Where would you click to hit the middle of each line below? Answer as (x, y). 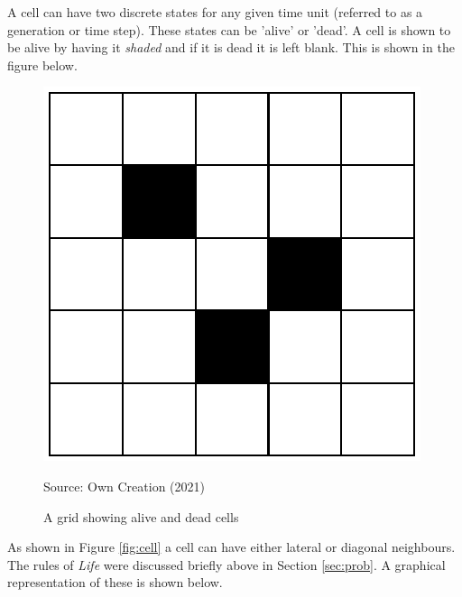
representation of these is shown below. (115, 582)
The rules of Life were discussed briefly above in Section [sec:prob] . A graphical (226, 564)
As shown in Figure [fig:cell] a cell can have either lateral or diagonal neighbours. (231, 547)
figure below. (42, 64)
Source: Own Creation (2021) (124, 486)
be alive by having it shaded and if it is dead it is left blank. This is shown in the (231, 47)
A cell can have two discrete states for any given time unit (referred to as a (215, 12)
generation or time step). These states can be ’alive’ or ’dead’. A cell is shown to (229, 29)
